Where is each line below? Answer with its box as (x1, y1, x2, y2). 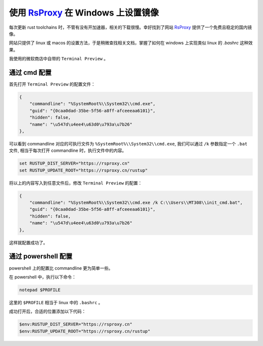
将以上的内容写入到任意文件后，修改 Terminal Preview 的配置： (9, 180, 142, 186)
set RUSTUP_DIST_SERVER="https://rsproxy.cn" (19, 161, 130, 166)
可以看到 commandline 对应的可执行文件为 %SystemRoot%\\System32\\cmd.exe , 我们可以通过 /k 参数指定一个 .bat (9, 141, 248, 146)
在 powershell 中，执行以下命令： (9, 274, 76, 280)
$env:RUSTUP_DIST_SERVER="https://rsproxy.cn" (19, 322, 132, 327)
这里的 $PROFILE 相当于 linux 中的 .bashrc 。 (9, 299, 103, 305)
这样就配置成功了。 (9, 239, 48, 245)
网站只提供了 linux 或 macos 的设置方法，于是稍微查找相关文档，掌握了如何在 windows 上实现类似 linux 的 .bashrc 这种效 (9, 40, 253, 46)
